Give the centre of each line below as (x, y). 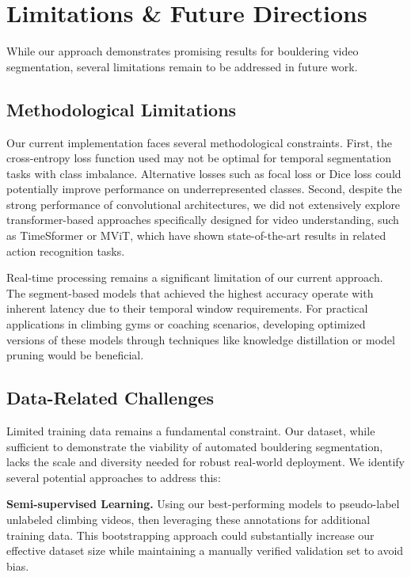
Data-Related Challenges (110, 398)
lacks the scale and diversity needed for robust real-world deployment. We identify (205, 462)
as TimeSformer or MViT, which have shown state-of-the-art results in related (196, 235)
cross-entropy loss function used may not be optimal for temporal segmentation (199, 158)
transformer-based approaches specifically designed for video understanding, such (203, 220)
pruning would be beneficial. (75, 355)
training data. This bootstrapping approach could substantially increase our (190, 535)
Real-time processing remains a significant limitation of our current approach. (195, 277)
